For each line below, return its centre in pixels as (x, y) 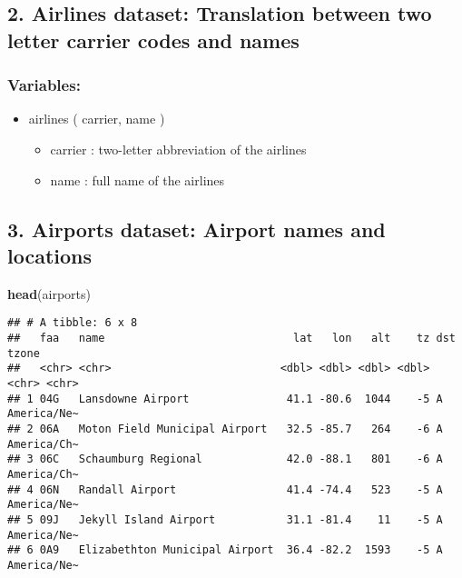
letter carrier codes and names (153, 40)
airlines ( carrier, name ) (97, 119)
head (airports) (49, 293)
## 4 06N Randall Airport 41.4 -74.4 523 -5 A (225, 489)
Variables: (44, 85)
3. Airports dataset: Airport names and (197, 229)
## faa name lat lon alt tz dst (231, 339)
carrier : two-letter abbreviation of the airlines (178, 149)
